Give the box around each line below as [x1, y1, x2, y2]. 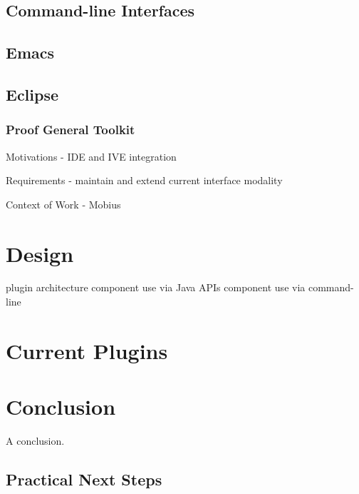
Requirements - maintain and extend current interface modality [6, 173, 283, 188]
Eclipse [6, 83, 59, 105]
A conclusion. [6, 433, 65, 448]
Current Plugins [6, 336, 168, 365]
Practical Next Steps [6, 468, 162, 490]
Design [6, 238, 74, 268]
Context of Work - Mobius [6, 196, 121, 211]
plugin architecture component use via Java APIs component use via [6, 280, 306, 295]
